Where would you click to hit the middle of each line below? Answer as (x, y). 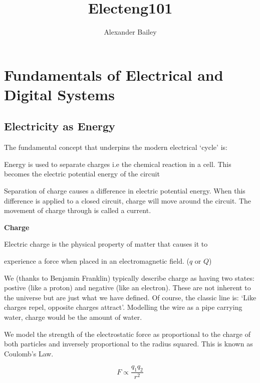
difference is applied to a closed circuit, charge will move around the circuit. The (128, 200)
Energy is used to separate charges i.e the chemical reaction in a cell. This (118, 164)
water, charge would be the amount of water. (73, 317)
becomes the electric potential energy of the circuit (82, 174)
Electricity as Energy (60, 126)
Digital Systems (59, 94)
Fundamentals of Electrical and (114, 74)
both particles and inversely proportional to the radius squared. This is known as (128, 344)
